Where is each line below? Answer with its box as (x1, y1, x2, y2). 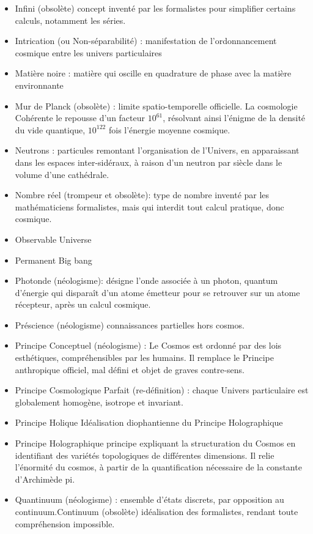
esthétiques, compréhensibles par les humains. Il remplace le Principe (15, 351, 274, 364)
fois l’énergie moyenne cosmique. (108, 123, 230, 136)
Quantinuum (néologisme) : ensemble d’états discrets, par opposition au (15, 493, 284, 506)
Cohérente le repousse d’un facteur (15, 111, 145, 124)
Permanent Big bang (15, 253, 92, 266)
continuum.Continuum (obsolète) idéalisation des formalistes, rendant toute (15, 505, 298, 517)
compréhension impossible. (15, 517, 115, 530)
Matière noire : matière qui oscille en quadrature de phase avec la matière (15, 67, 292, 80)
